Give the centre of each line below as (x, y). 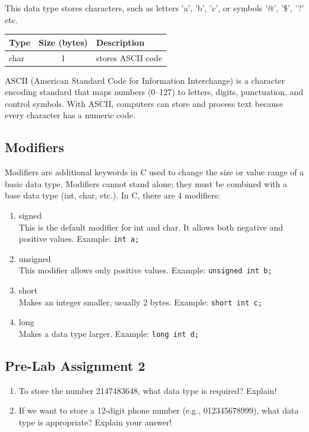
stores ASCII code (129, 57)
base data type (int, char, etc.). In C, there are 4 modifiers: (113, 195)
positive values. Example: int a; (79, 239)
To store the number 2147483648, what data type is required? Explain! (148, 390)
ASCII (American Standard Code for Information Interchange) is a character (145, 80)
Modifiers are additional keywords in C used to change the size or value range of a (154, 172)
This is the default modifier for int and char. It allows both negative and (151, 227)
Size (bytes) (63, 42)
